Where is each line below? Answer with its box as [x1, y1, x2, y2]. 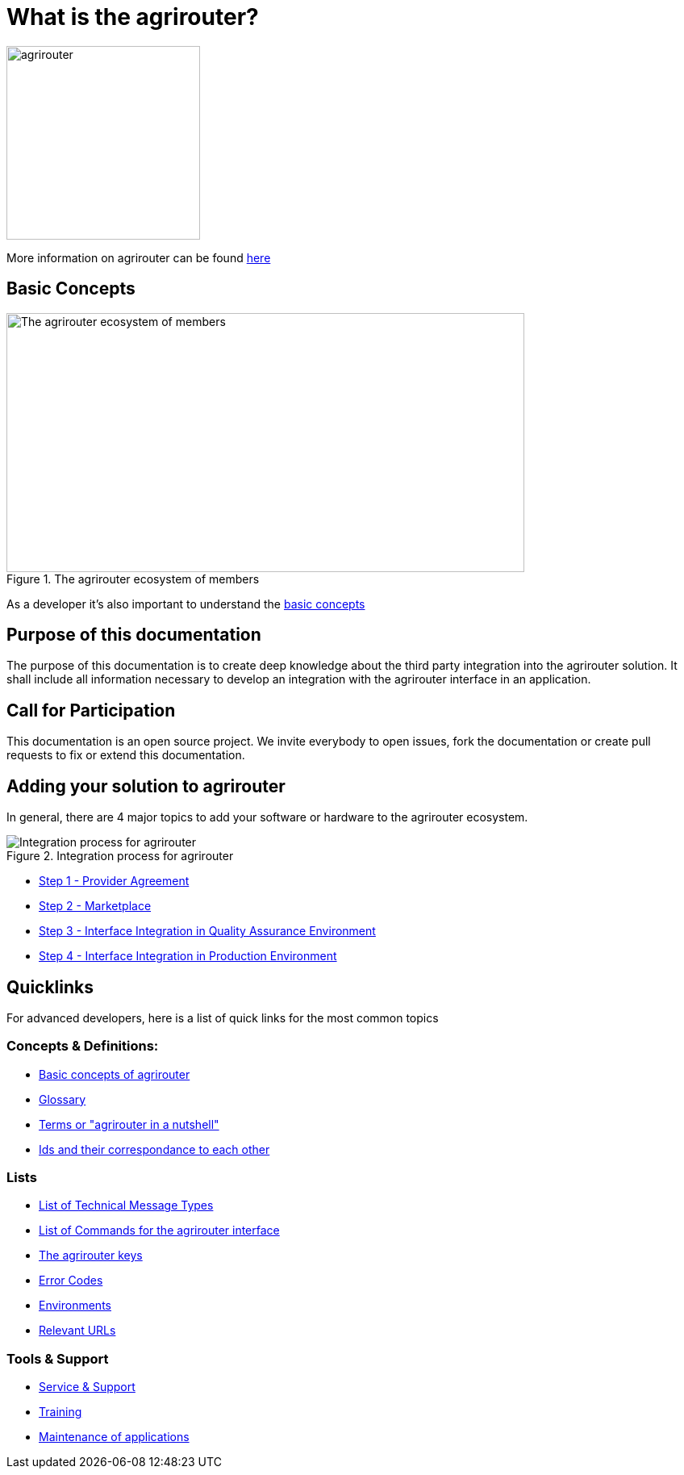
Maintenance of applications [39, 1430, 190, 1444]
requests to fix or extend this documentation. [6, 748, 245, 763]
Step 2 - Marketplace [39, 899, 152, 913]
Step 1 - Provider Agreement [39, 874, 190, 888]
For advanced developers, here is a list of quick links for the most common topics [6, 1010, 439, 1025]
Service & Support [39, 1380, 136, 1394]
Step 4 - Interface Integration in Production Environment [39, 949, 337, 963]
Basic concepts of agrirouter [39, 1067, 190, 1081]
